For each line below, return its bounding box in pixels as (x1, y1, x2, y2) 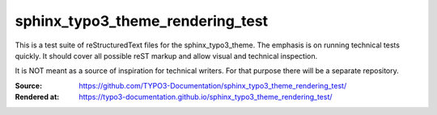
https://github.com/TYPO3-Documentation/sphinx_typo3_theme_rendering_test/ (78, 80, 347, 90)
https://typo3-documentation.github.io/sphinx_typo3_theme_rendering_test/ (78, 92, 333, 102)
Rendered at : (15, 92, 60, 102)
